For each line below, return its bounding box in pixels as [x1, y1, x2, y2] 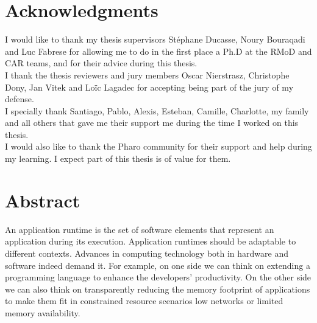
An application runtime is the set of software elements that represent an [5, 223, 274, 235]
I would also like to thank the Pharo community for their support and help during [5, 140, 312, 153]
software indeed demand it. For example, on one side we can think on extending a [5, 259, 310, 271]
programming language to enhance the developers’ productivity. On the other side [5, 271, 312, 283]
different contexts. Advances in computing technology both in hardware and [5, 246, 289, 259]
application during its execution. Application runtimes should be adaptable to [5, 235, 296, 248]
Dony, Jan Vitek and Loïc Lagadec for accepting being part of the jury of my [5, 80, 294, 93]
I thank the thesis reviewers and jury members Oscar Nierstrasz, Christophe [5, 68, 290, 81]
